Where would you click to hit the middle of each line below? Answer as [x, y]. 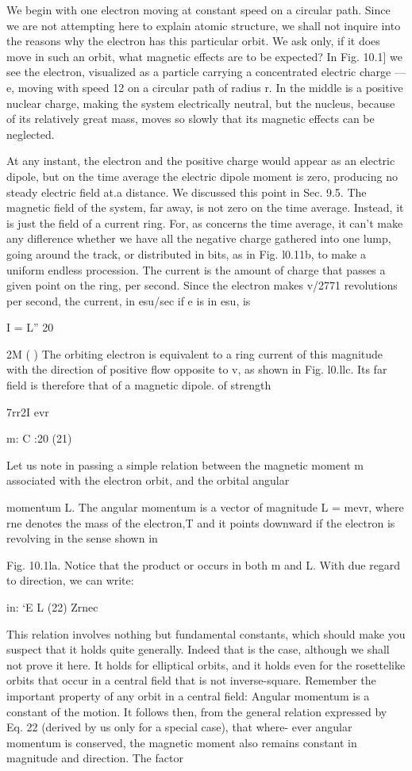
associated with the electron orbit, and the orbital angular [148, 480]
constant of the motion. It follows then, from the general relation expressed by [197, 711]
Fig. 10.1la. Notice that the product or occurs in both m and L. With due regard [204, 564]
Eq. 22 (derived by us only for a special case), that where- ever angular [179, 727]
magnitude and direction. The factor [95, 758]
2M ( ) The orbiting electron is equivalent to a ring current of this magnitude [195, 353]
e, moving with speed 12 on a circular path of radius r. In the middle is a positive [205, 87]
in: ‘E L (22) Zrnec [52, 607]
